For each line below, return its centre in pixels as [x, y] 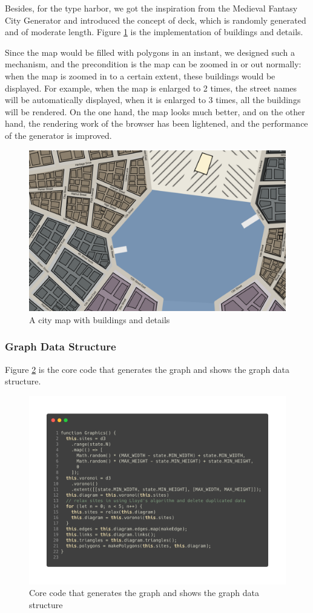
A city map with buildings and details [100, 319]
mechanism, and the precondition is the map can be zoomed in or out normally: [153, 64]
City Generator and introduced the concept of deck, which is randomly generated [156, 20]
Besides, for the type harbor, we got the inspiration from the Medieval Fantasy [151, 8]
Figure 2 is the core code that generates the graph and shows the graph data [147, 369]
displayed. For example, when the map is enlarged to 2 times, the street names [151, 88]
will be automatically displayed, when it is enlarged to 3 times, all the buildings [153, 100]
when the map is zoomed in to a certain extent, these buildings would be [140, 75]
